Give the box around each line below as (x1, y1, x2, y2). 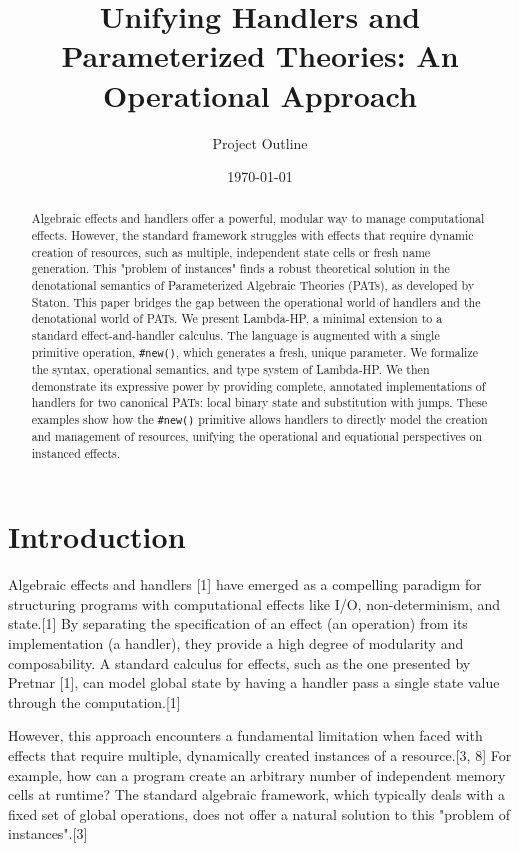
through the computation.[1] (8, 691, 181, 712)
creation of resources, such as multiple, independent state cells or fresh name (31, 243, 431, 260)
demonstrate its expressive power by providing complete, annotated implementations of (31, 377, 486, 394)
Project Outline (212, 132, 308, 153)
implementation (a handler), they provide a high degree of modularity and (8, 633, 464, 654)
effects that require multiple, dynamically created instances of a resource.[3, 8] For (8, 744, 512, 765)
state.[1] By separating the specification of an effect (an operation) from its (8, 613, 468, 634)
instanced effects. (31, 444, 121, 461)
